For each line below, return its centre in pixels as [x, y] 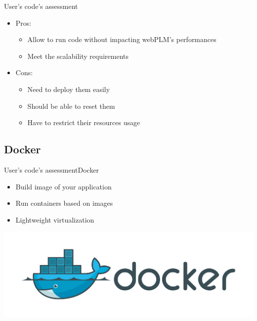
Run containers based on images [64, 203]
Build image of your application [64, 186]
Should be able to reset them [71, 106]
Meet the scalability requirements [78, 56]
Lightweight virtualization [55, 219]
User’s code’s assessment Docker [52, 169]
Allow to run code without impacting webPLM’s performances [122, 39]
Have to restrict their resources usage [84, 122]
